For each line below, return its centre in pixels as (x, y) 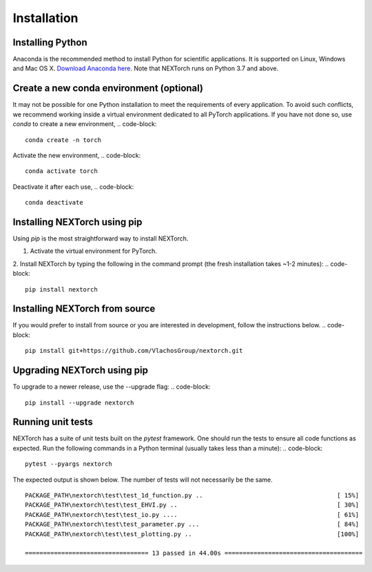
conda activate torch (61, 171)
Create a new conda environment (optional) (108, 89)
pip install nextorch (61, 289)
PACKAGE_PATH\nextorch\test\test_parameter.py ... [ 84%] (192, 524)
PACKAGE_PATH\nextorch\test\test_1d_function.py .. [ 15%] (192, 496)
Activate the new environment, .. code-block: (77, 155)
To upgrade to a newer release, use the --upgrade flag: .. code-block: (112, 387)
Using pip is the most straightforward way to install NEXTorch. (101, 238)
